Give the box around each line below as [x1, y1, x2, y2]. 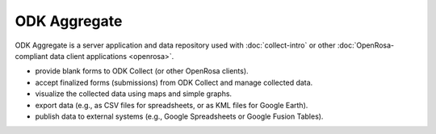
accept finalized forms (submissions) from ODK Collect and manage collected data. [35, 77, 313, 87]
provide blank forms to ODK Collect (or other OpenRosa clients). [35, 66, 249, 76]
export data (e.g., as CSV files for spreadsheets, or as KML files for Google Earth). [35, 100, 308, 110]
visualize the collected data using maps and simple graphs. [35, 89, 233, 98]
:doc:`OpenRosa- [337, 40, 395, 50]
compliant [15, 51, 48, 61]
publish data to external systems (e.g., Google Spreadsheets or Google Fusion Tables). [35, 111, 324, 121]
